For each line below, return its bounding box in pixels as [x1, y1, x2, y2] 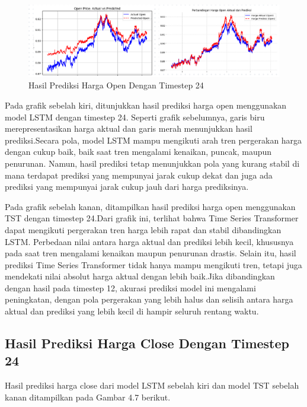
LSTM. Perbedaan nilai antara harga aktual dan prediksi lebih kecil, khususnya [5, 235, 294, 247]
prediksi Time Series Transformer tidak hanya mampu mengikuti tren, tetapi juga [5, 258, 302, 271]
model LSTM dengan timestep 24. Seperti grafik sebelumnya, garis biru [5, 110, 265, 123]
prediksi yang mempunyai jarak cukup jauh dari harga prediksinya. [5, 180, 249, 193]
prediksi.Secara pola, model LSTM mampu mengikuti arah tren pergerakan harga [5, 133, 302, 146]
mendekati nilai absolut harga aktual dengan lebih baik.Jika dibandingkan [5, 270, 275, 282]
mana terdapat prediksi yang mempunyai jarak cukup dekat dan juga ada [5, 168, 273, 181]
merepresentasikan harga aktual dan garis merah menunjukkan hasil [5, 122, 252, 135]
